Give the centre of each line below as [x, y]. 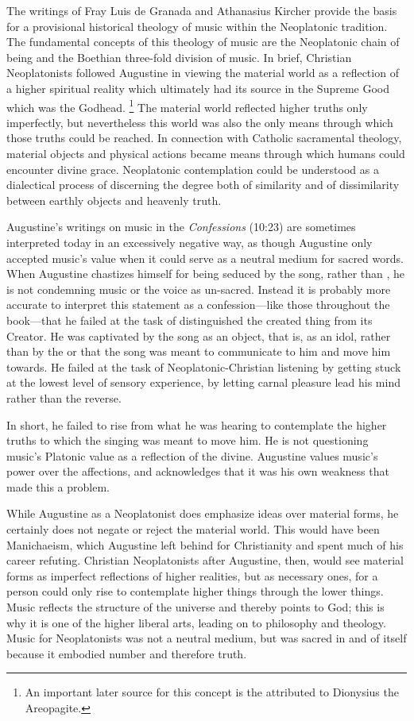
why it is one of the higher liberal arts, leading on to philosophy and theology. [196, 622]
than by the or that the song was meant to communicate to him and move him [199, 351]
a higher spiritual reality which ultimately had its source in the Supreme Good [198, 88]
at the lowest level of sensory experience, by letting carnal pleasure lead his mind [203, 382]
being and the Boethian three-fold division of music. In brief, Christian [179, 57]
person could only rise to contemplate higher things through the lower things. [195, 591]
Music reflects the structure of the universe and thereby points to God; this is [195, 607]
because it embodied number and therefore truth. [127, 653]
